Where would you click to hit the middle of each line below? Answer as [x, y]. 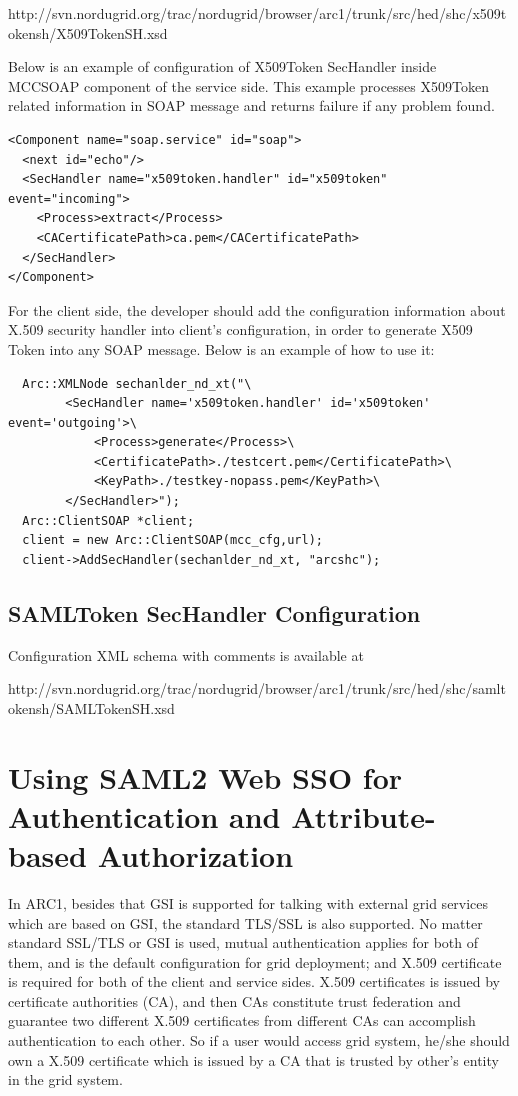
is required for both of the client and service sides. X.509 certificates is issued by [254, 981]
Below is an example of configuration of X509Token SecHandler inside [222, 66]
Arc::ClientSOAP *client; [108, 520]
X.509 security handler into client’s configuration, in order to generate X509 [240, 329]
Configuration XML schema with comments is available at [186, 654]
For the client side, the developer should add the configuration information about [257, 309]
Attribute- [363, 815]
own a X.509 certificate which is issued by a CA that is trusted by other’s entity [253, 1059]
